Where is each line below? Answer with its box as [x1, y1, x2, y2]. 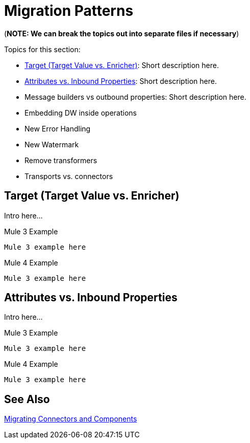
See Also [4, 392, 50, 406]
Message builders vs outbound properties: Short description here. [24, 92, 246, 101]
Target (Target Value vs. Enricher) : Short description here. [24, 60, 219, 70]
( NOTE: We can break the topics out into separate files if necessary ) [4, 29, 239, 38]
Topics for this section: [4, 45, 81, 54]
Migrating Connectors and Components [4, 414, 137, 424]
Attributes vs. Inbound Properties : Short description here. [24, 76, 217, 85]
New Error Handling [24, 124, 91, 133]
